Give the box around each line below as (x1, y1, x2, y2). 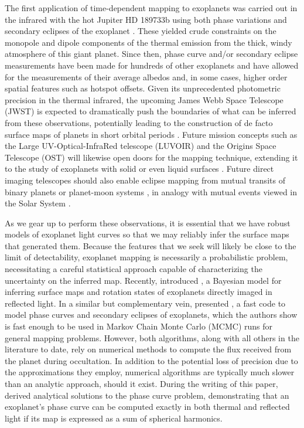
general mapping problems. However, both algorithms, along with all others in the (5, 331, 299, 344)
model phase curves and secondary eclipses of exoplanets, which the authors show (5, 308, 298, 321)
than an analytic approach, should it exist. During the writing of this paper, (5, 378, 278, 389)
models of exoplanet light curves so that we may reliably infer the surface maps (5, 228, 289, 240)
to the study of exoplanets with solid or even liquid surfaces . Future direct (5, 162, 274, 175)
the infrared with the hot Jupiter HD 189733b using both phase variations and (5, 13, 287, 25)
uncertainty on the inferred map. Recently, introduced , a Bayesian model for (5, 274, 282, 286)
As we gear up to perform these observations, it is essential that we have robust (5, 216, 291, 229)
